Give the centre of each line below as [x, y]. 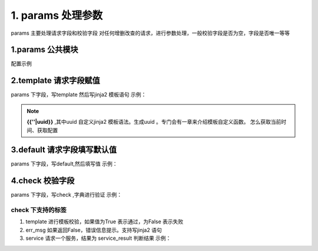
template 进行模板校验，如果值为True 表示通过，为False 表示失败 [105, 222]
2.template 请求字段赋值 [55, 80]
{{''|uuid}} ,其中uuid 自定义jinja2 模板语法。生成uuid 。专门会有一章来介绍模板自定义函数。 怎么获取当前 [154, 122]
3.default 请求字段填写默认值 [64, 150]
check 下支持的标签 [39, 210]
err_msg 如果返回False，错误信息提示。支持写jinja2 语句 [94, 230]
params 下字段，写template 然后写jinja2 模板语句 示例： [79, 95]
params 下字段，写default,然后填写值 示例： [64, 164]
